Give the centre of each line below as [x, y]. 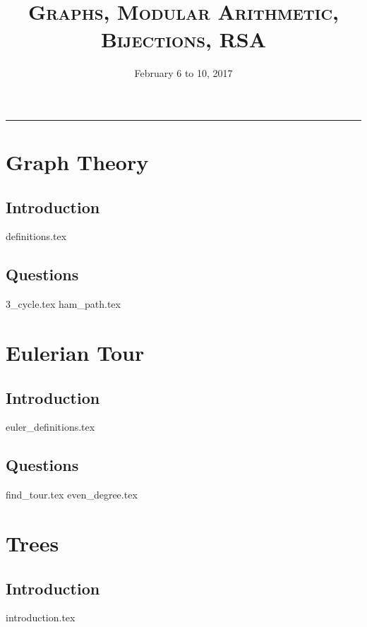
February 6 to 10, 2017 [183, 73]
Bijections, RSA [183, 39]
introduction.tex [41, 617]
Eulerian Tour [75, 353]
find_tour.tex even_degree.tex [72, 495]
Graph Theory [77, 162]
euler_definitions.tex [50, 427]
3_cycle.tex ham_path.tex [63, 304]
